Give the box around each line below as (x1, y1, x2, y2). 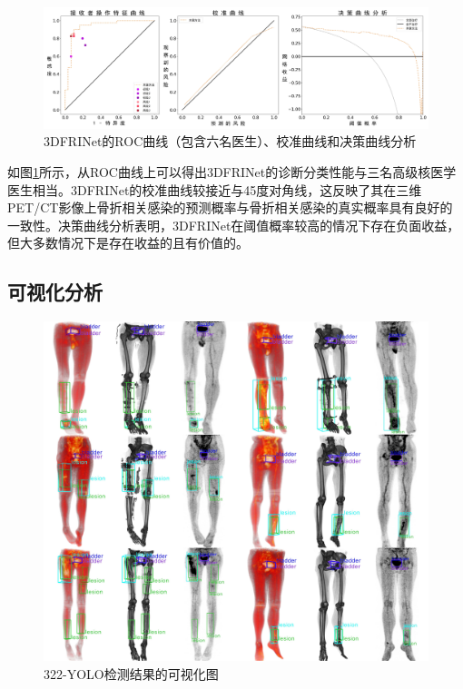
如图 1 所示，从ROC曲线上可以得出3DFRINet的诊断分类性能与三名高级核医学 (7, 162, 457, 181)
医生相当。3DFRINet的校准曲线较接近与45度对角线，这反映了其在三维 (7, 180, 422, 199)
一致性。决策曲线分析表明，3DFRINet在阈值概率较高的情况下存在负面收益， (7, 215, 460, 234)
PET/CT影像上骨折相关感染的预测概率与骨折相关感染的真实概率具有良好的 (7, 198, 453, 217)
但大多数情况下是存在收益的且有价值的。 (7, 233, 249, 252)
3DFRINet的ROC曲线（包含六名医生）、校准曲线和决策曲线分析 (44, 132, 417, 151)
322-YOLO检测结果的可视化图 (44, 664, 219, 683)
